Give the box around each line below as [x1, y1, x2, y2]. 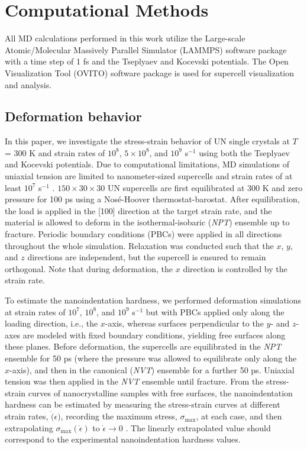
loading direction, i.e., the [5, 317, 98, 330]
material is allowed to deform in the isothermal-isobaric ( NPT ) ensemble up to [5, 216, 290, 228]
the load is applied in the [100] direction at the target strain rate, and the [5, 204, 272, 217]
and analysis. [5, 78, 52, 91]
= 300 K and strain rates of [5, 146, 105, 159]
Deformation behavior [5, 107, 142, 125]
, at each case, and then [196, 410, 282, 422]
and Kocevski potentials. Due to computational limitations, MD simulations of [5, 158, 290, 170]
